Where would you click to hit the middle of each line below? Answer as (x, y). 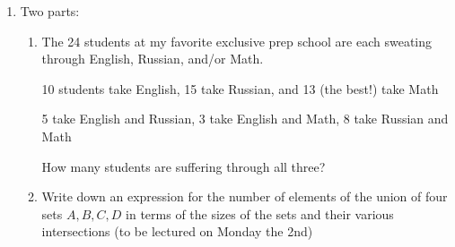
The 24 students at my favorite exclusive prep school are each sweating (237, 41)
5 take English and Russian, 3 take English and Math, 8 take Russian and (245, 119)
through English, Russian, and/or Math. (153, 59)
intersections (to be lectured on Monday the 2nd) (177, 231)
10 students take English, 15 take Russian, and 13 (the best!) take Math (240, 88)
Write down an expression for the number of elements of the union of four (245, 196)
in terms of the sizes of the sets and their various (260, 213)
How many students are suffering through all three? (184, 166)
